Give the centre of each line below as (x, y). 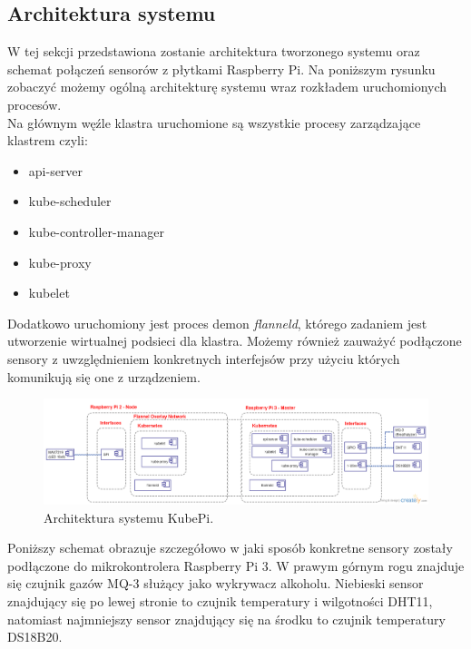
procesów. (34, 104)
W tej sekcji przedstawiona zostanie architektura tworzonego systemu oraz (214, 51)
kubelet (49, 293)
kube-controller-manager (96, 231)
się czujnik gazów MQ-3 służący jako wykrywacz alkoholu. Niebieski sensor (216, 583)
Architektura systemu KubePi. (129, 517)
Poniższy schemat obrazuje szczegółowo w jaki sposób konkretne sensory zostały (230, 548)
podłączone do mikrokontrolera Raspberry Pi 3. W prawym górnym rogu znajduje (236, 565)
